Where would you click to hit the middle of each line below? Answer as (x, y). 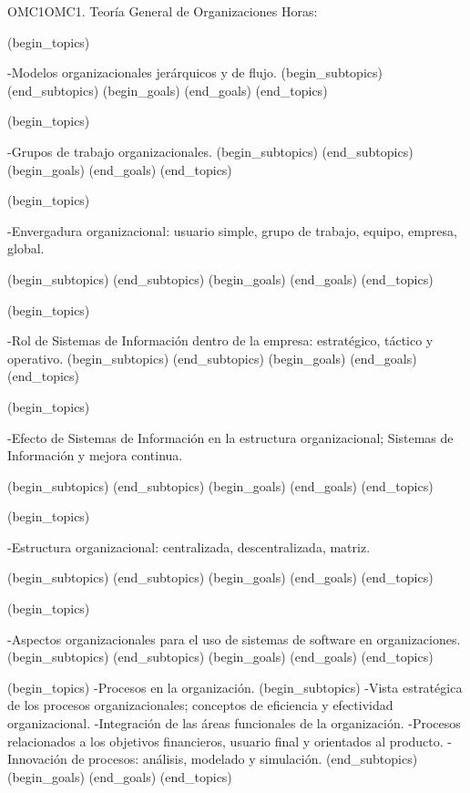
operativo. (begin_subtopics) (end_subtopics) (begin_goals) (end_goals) (212, 358)
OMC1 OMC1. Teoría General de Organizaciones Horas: (163, 11)
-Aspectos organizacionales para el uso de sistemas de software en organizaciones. (234, 639)
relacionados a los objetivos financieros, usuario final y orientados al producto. (225, 741)
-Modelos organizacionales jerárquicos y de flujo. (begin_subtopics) (195, 72)
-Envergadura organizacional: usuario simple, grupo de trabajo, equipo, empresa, (232, 230)
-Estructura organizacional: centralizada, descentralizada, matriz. (189, 546)
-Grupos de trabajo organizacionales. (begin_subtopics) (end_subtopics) (210, 151)
